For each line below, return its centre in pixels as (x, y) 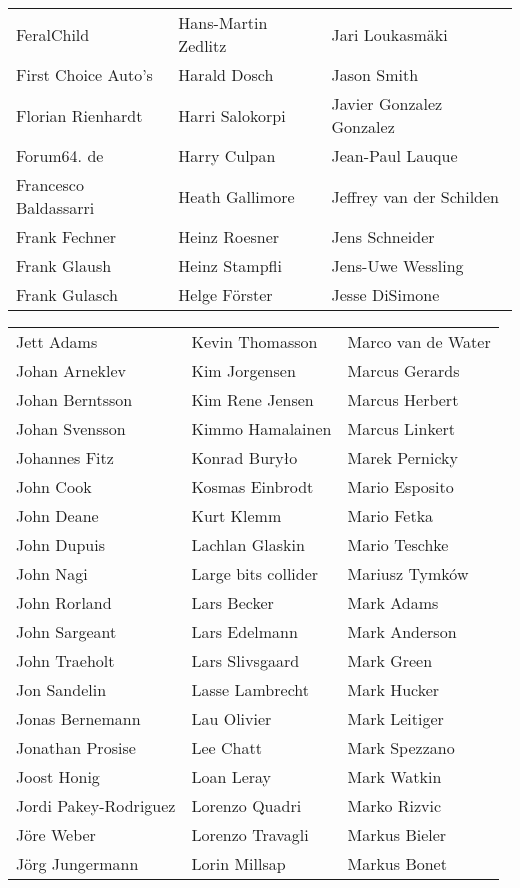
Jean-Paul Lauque (394, 155)
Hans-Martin (223, 22)
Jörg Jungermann (77, 863)
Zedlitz (202, 45)
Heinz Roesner (229, 236)
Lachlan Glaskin (248, 544)
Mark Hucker (393, 689)
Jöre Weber (56, 834)
